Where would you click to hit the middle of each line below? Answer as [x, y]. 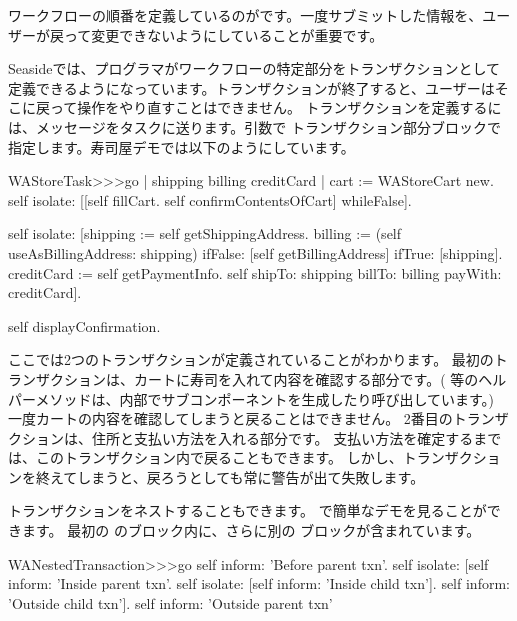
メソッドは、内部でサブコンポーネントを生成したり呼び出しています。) [265, 398]
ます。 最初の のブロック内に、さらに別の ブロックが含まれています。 [251, 530]
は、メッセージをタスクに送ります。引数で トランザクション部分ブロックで [254, 126]
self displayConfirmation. [84, 325]
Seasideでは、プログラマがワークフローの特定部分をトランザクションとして [254, 68]
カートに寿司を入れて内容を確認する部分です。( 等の [306, 378]
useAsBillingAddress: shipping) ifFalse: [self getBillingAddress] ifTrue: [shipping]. [255, 252]
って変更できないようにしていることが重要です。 [223, 34]
